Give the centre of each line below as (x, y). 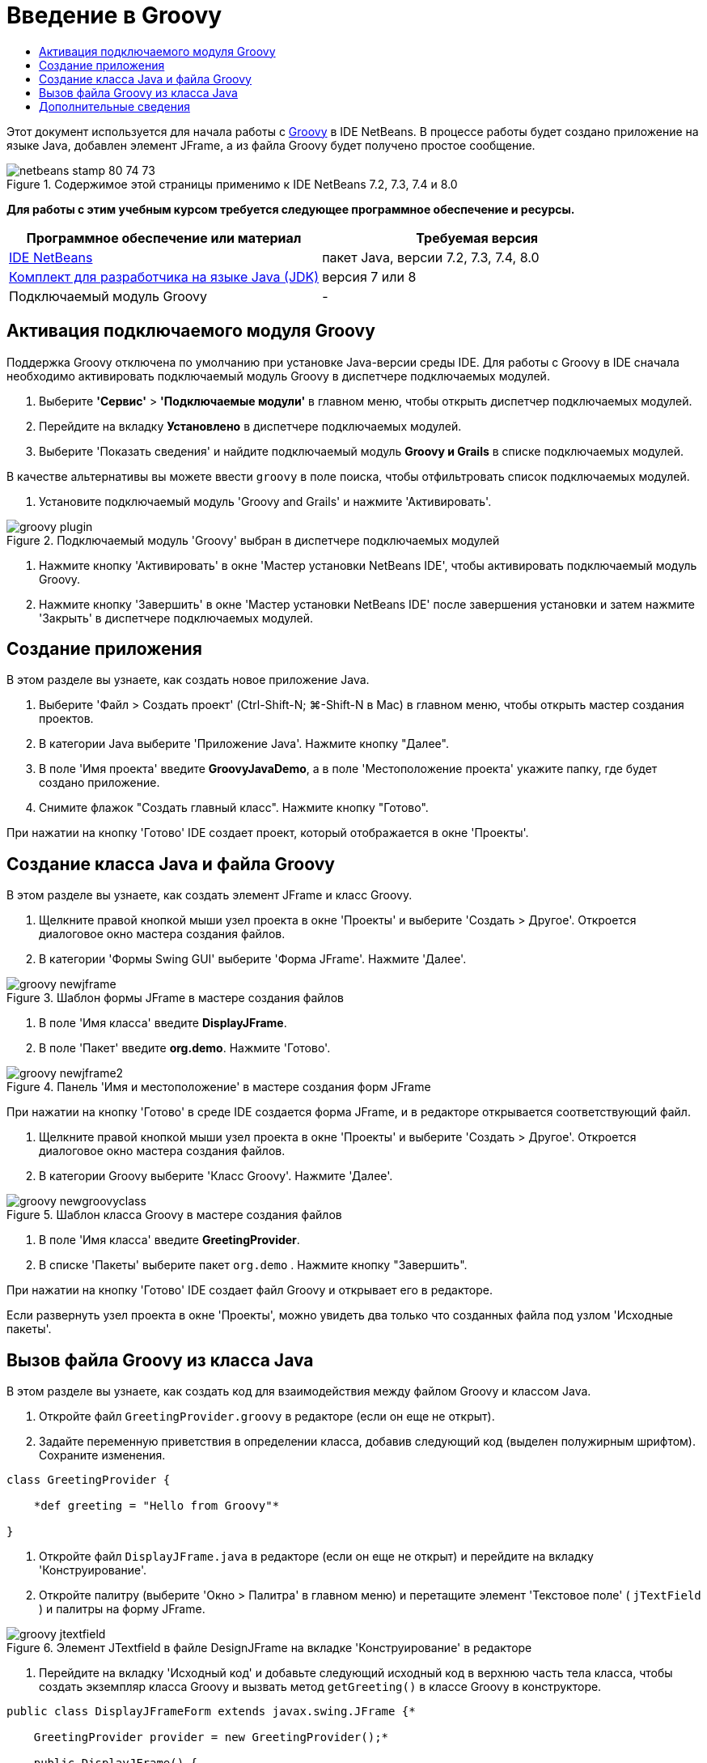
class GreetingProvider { (89, 1480)
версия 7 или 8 (369, 276)
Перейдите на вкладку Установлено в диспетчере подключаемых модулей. (250, 426)
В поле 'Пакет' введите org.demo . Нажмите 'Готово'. (185, 1048)
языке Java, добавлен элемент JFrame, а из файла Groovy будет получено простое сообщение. (271, 145)
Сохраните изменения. (102, 1455)
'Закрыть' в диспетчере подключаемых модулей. (176, 618)
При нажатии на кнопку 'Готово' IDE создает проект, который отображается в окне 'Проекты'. (268, 833)
